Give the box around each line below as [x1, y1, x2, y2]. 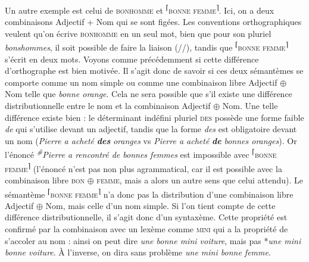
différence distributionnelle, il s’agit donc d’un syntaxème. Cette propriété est [5, 211, 288, 223]
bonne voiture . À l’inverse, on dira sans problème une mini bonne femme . [5, 246, 271, 258]
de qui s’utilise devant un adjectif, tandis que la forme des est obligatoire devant [5, 123, 297, 135]
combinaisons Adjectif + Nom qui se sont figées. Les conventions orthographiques [5, 15, 302, 28]
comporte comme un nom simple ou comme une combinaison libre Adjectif [5, 76, 277, 88]
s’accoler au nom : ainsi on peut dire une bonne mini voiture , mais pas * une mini [5, 234, 301, 247]
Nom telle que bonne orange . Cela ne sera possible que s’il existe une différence [5, 88, 292, 100]
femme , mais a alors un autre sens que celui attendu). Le [96, 173, 304, 186]
